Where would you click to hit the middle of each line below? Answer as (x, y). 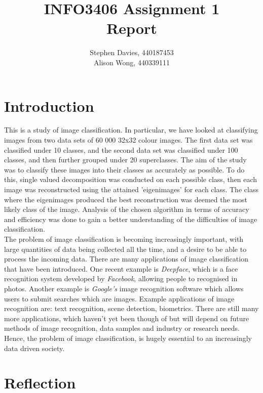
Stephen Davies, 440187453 (132, 52)
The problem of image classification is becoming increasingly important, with (124, 238)
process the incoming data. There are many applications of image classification (126, 259)
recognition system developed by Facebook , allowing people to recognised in (121, 278)
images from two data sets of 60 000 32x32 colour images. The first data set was (128, 140)
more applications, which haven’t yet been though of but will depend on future (127, 318)
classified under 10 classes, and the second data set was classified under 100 (121, 149)
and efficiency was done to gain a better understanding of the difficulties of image (131, 219)
